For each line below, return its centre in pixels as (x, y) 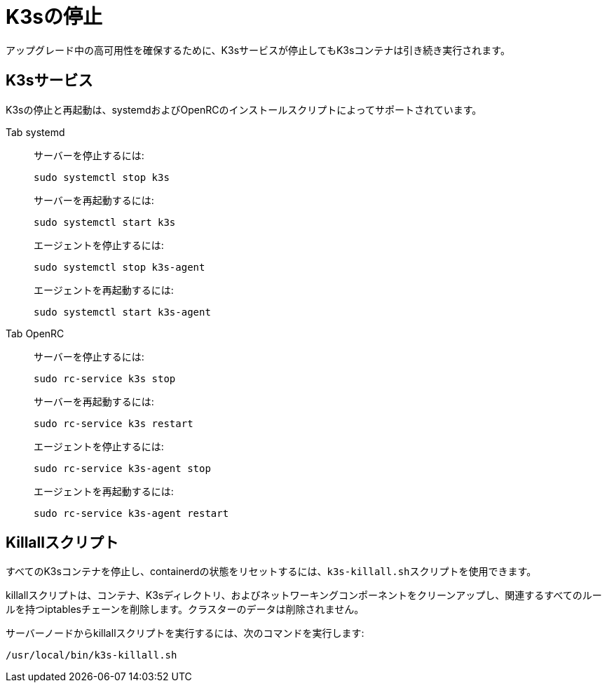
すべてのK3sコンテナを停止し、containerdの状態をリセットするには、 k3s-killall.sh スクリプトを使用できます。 (271, 572)
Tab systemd (35, 132)
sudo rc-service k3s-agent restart (131, 513)
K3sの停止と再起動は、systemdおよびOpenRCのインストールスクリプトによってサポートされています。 (244, 109)
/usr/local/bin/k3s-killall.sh (91, 655)
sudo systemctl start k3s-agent (122, 312)
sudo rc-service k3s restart (114, 423)
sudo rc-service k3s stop (105, 378)
